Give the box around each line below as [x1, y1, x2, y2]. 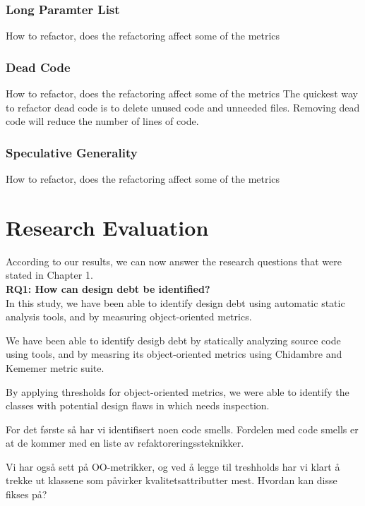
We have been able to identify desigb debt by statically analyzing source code [6, 332, 341, 347]
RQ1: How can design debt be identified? [6, 281, 210, 296]
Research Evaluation [6, 212, 209, 241]
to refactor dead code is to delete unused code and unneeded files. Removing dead [6, 100, 360, 114]
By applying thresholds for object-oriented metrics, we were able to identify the [6, 384, 349, 399]
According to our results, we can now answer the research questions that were [6, 253, 342, 268]
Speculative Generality [6, 143, 138, 161]
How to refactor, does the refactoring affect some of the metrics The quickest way [6, 86, 358, 101]
